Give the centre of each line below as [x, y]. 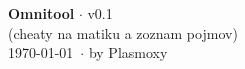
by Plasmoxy [128, 52]
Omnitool [41, 13]
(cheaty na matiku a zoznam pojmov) [123, 32]
